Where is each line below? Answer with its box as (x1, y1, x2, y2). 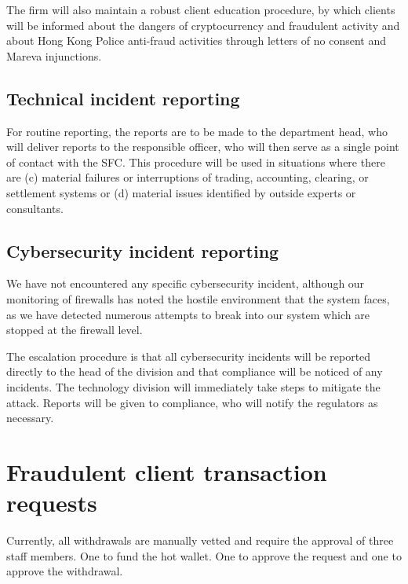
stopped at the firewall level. (6, 321, 143, 338)
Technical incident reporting (6, 86, 240, 110)
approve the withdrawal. (6, 563, 123, 579)
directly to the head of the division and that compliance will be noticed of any (6, 363, 383, 380)
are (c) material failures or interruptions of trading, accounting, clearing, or (6, 169, 369, 185)
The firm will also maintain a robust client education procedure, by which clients (6, 2, 395, 17)
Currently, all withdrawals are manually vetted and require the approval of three (6, 532, 394, 548)
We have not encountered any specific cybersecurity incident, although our (6, 275, 365, 292)
